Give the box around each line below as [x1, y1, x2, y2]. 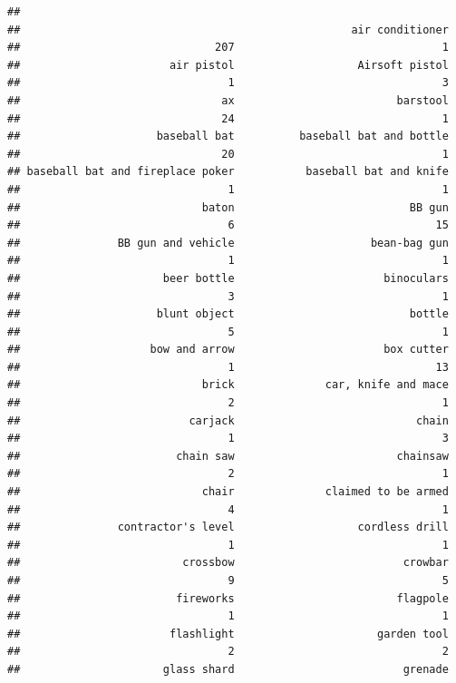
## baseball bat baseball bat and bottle [7, 130, 449, 143]
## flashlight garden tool [7, 627, 449, 640]
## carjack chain [7, 414, 449, 427]
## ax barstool [7, 93, 449, 107]
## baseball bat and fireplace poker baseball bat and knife [7, 165, 449, 179]
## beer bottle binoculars [7, 271, 449, 285]
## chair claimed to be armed [7, 485, 449, 499]
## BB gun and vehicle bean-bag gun [7, 236, 449, 249]
